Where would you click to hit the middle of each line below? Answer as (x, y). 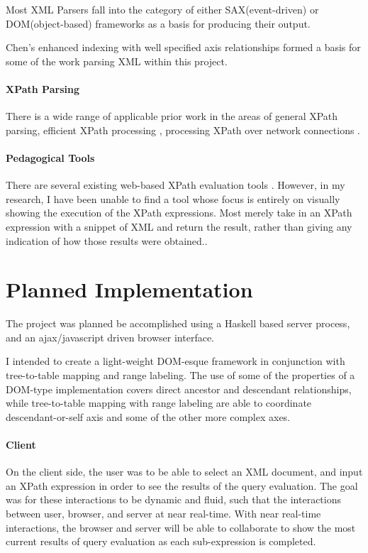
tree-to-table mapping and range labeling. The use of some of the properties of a (180, 375)
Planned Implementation (129, 289)
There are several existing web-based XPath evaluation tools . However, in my (175, 185)
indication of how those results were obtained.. (107, 240)
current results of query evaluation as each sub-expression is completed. (161, 541)
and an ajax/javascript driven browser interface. (110, 337)
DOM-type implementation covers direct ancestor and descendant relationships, (179, 389)
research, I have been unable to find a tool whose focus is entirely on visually (173, 198)
